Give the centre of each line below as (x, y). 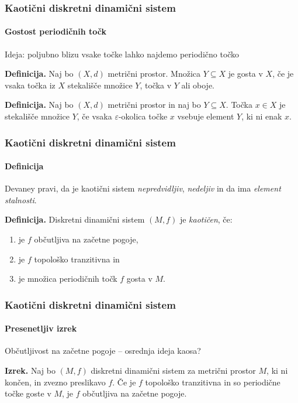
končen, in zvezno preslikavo (55, 382)
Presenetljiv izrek (41, 328)
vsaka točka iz (30, 85)
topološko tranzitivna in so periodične (213, 382)
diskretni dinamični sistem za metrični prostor (173, 370)
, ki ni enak (262, 116)
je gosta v (245, 74)
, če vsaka (94, 116)
